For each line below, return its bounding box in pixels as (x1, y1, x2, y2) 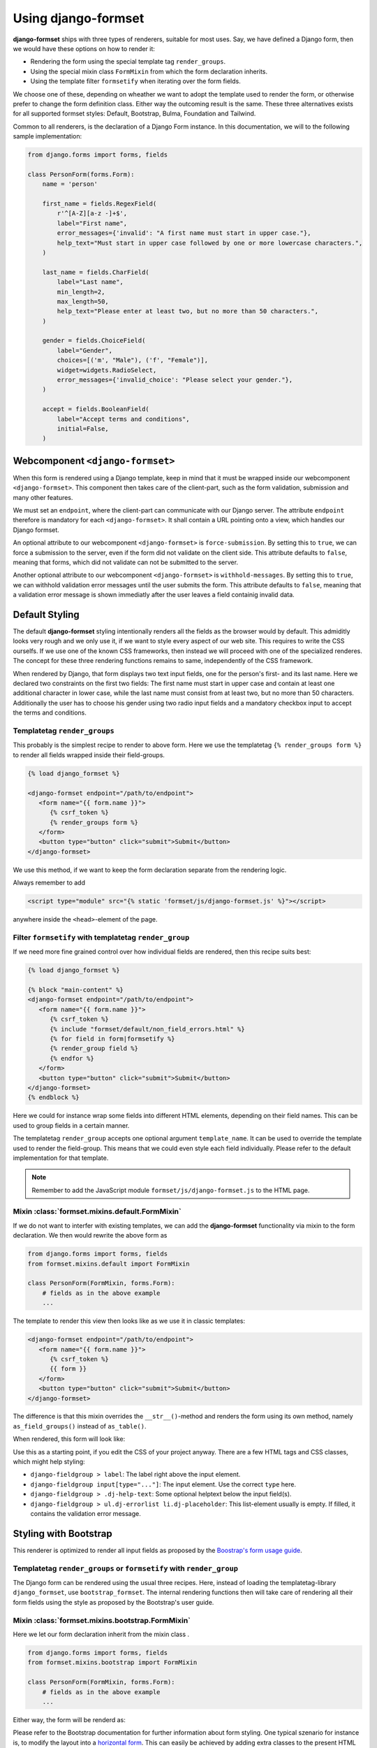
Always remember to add (13, 878, 85, 887)
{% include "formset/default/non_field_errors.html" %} (50, 1025, 245, 1033)
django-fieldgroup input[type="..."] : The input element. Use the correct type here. (30, 1480, 297, 1489)
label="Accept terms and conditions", (57, 415, 190, 423)
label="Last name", (57, 278, 124, 286)
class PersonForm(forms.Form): (27, 170, 135, 178)
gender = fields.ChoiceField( (42, 336, 146, 345)
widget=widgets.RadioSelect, (57, 366, 157, 374)
